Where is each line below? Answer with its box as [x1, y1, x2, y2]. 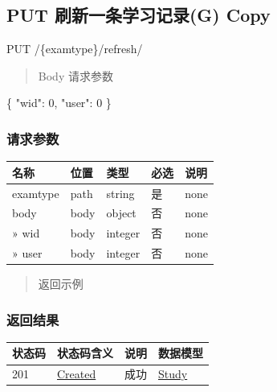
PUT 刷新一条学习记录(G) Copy [6, 2, 271, 27]
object [106, 204, 136, 221]
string [106, 184, 135, 201]
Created [57, 365, 96, 382]
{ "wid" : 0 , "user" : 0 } [6, 94, 112, 111]
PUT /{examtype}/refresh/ [6, 40, 143, 57]
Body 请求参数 [38, 67, 113, 84]
